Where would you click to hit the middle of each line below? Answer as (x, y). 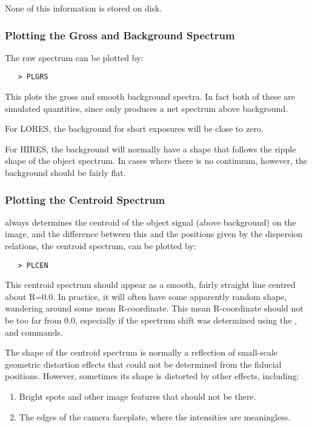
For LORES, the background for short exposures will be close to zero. (134, 129)
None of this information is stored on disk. (84, 8)
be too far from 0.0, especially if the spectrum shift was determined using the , (151, 320)
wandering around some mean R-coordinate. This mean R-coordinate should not (154, 308)
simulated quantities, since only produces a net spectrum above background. (147, 108)
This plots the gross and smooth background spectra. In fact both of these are (150, 96)
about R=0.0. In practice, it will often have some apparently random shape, (146, 296)
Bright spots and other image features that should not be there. (138, 396)
